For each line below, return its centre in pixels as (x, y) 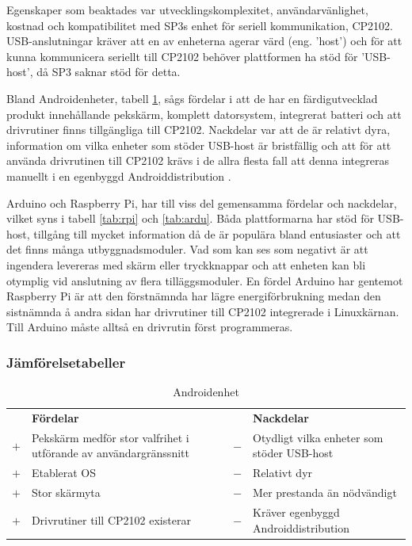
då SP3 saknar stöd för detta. (109, 72)
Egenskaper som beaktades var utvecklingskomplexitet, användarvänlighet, (187, 10)
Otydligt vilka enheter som (318, 437)
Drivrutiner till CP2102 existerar (111, 519)
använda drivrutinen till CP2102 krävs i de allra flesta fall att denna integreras (198, 160)
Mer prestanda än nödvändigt (325, 493)
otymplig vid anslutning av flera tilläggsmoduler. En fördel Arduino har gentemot (205, 280)
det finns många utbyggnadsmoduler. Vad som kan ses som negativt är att (187, 249)
